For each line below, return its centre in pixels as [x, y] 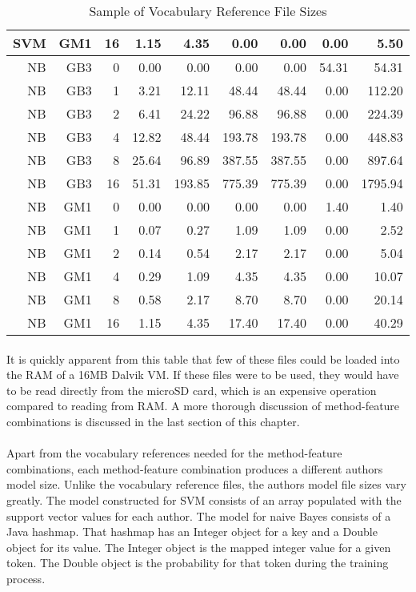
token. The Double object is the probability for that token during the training [198, 563]
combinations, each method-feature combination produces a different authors [195, 468]
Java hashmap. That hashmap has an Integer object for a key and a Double [192, 532]
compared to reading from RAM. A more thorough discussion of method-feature [203, 406]
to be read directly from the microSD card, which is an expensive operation [192, 390]
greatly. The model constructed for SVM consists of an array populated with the [204, 499]
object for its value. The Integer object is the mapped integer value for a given [199, 547]
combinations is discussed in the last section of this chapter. [153, 421]
